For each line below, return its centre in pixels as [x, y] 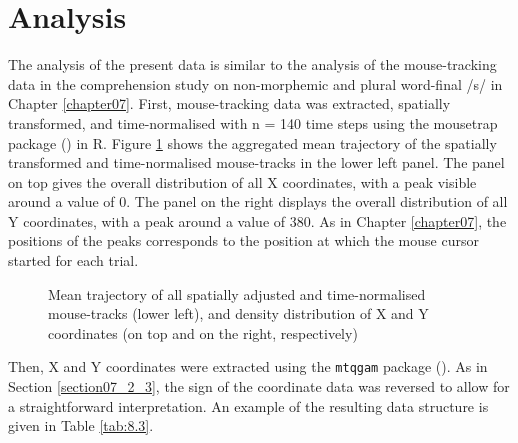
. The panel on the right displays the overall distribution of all [317, 201]
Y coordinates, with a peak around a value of [147, 220]
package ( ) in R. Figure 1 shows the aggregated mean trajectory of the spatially [252, 142]
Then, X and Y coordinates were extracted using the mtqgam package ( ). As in [248, 366]
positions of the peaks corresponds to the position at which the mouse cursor [243, 240]
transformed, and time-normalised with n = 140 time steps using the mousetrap [253, 122]
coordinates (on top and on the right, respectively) [203, 332]
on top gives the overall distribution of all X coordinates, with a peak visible [242, 181]
